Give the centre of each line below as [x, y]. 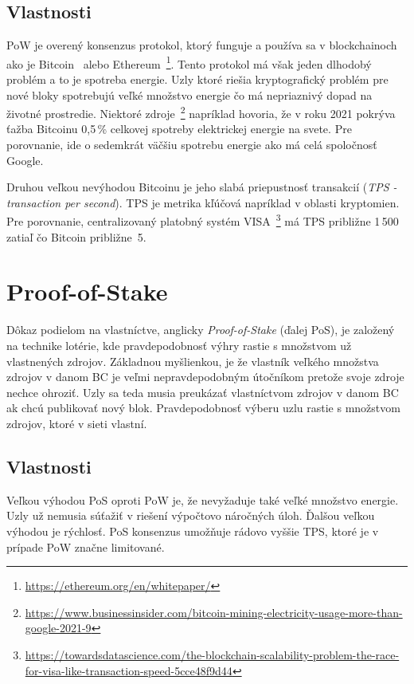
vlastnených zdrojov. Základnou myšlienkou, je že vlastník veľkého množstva [193, 361]
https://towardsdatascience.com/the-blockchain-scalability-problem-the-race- [212, 654]
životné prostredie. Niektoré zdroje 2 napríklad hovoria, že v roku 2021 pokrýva [201, 112]
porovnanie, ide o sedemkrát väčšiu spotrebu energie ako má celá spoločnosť [192, 145]
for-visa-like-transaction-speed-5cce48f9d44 [129, 670]
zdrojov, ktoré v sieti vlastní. [77, 423]
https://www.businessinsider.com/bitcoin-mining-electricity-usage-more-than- [214, 612]
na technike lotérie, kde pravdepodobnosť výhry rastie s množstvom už [179, 346]
